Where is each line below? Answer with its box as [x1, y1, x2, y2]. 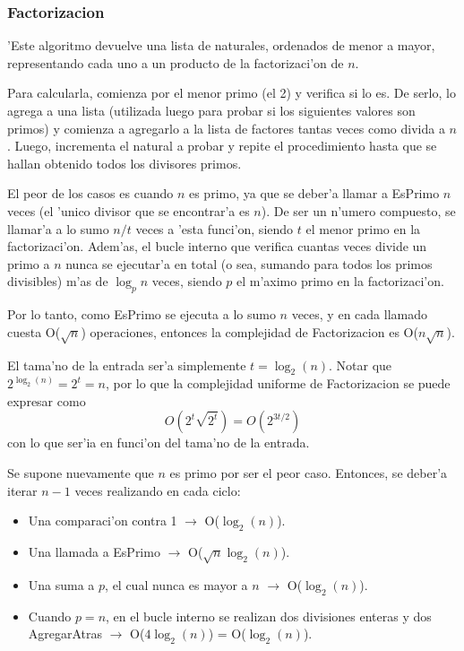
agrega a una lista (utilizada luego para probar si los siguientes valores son [7, 101, 416, 119]
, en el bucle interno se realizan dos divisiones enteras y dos [106, 606, 432, 625]
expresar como [7, 391, 86, 410]
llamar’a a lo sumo [7, 219, 109, 238]
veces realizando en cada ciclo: [74, 481, 241, 499]
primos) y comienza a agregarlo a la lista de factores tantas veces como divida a [7, 118, 445, 137]
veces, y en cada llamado [291, 305, 427, 324]
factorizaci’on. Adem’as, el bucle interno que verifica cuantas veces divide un [7, 237, 427, 256]
